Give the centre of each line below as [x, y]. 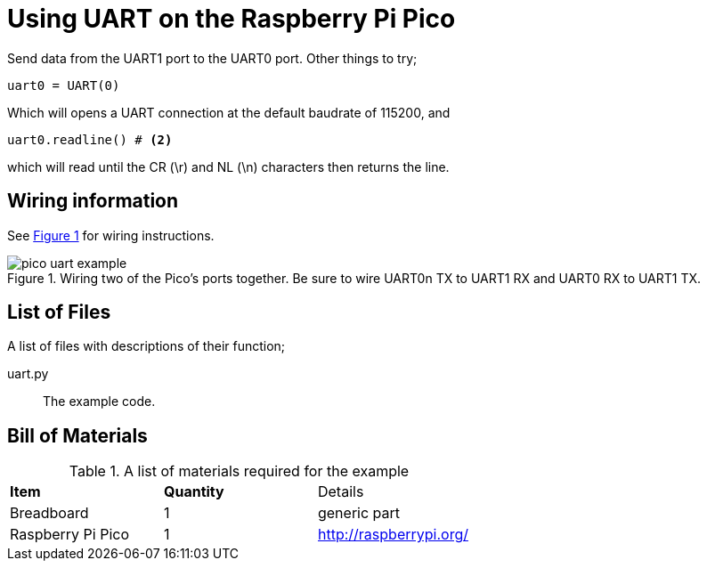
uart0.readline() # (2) [90, 139]
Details [341, 492]
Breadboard [49, 513]
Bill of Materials [77, 435]
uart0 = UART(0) [64, 85]
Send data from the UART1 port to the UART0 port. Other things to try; [212, 58]
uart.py [28, 374]
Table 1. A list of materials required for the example [239, 471]
